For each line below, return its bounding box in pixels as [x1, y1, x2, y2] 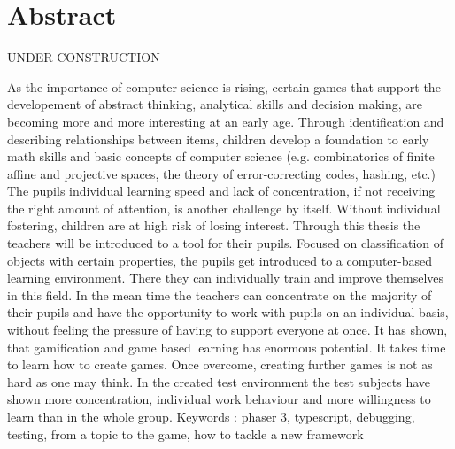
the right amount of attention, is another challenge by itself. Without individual [7, 198, 441, 217]
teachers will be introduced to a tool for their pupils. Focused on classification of [7, 234, 444, 252]
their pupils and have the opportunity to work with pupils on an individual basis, [7, 303, 449, 321]
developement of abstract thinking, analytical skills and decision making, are [7, 95, 423, 113]
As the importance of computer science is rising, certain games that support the [7, 77, 441, 96]
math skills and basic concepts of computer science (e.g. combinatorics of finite [7, 147, 435, 166]
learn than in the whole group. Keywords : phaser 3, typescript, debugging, [7, 407, 415, 425]
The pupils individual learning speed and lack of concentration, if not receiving [7, 182, 436, 200]
